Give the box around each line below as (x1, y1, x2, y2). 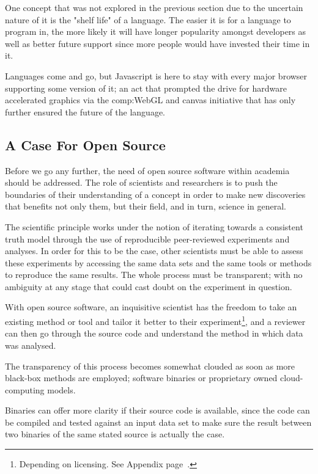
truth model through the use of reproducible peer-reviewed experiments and (5, 232, 290, 245)
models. (47, 383, 76, 396)
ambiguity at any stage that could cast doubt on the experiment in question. (5, 280, 292, 293)
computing (5, 383, 45, 396)
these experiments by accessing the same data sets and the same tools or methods (5, 256, 312, 269)
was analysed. (5, 338, 56, 351)
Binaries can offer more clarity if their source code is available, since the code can (5, 404, 310, 417)
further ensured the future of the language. (5, 105, 165, 118)
